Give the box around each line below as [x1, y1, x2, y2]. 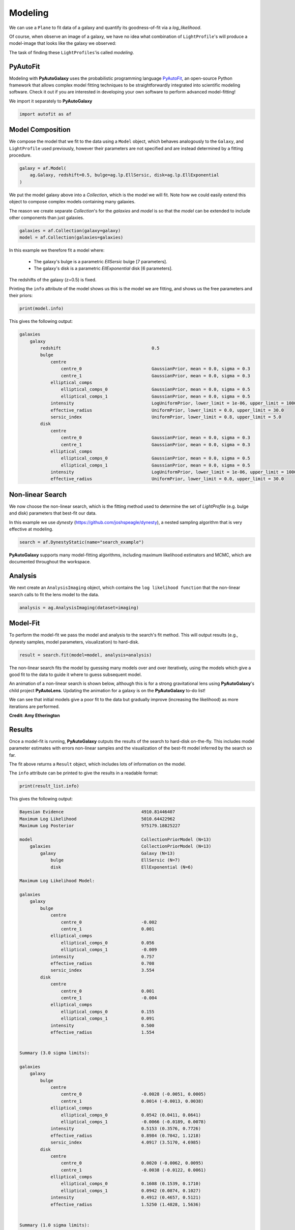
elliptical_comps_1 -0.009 [60, 947, 157, 953]
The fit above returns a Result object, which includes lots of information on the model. [9, 761, 186, 767]
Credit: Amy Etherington [9, 712, 60, 718]
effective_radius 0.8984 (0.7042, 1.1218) [50, 1133, 201, 1138]
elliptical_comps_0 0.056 [60, 940, 154, 946]
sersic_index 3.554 [50, 967, 154, 973]
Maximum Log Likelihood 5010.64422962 [19, 816, 176, 822]
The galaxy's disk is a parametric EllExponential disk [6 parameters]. [33, 266, 173, 272]
